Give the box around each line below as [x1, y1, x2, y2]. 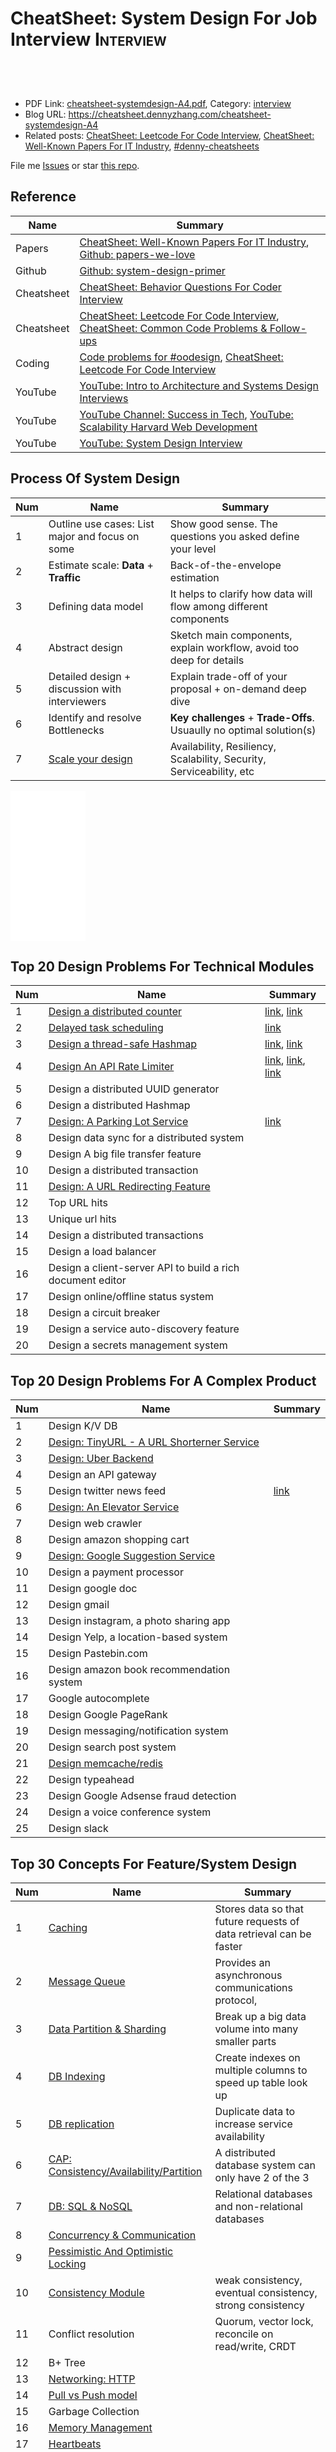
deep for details [169, 653, 245, 667]
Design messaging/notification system [48, 1724, 229, 1738]
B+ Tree [48, 2356, 86, 2369]
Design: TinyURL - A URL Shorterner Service [48, 1435, 260, 1449]
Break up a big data [214, 2010, 307, 2023]
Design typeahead [48, 1773, 135, 1787]
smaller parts [214, 2035, 277, 2048]
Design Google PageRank [48, 1708, 168, 1722]
